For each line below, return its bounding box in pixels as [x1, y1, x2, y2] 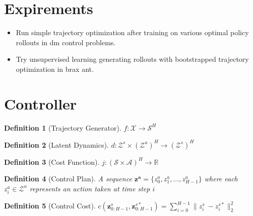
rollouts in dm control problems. [16, 37, 116, 47]
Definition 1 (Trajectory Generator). [4, 122, 121, 133]
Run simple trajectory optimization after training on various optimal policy [16, 27, 249, 38]
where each [204, 173, 238, 184]
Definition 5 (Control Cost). [4, 200, 96, 211]
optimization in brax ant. [16, 63, 94, 74]
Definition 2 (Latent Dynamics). [4, 139, 109, 150]
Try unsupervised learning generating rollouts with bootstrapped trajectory [16, 54, 249, 64]
